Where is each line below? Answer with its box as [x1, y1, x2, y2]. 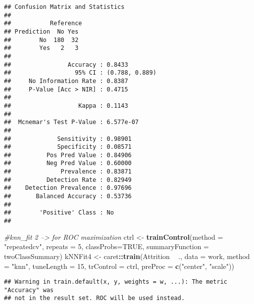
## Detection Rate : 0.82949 [4, 176, 132, 183]
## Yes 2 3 [4, 44, 79, 52]
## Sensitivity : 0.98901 [4, 135, 132, 142]
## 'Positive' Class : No [4, 209, 114, 217]
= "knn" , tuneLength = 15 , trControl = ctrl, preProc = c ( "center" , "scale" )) [4, 261, 234, 271]
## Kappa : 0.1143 [4, 102, 128, 109]
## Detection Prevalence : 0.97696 [4, 184, 132, 192]
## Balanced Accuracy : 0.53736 [4, 193, 132, 200]
